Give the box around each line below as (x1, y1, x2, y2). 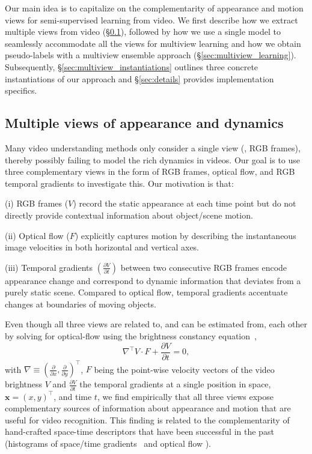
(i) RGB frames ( (5, 197, 69, 210)
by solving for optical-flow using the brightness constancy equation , (5, 330, 257, 342)
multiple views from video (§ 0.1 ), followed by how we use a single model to (5, 25, 281, 38)
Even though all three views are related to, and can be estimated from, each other (5, 318, 307, 330)
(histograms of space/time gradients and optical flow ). (5, 437, 211, 449)
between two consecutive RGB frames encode (120, 261, 287, 273)
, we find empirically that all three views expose (97, 390, 274, 402)
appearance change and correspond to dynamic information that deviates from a (5, 274, 301, 286)
